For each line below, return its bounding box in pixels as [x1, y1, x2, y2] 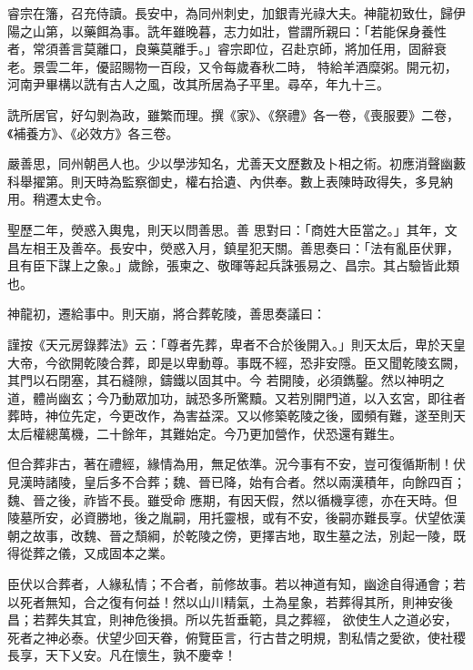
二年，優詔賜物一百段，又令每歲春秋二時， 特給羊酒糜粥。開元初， [57, 56, 458, 76]
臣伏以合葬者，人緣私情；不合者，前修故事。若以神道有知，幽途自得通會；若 [7, 574, 466, 594]
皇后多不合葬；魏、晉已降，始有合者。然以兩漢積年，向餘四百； [83, 472, 466, 492]
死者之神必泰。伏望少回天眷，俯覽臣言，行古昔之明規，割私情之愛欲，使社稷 [7, 627, 466, 646]
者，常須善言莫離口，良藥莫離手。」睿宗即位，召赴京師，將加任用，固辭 [7, 39, 434, 58]
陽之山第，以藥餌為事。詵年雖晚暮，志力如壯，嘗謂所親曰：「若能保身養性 [7, 21, 447, 40]
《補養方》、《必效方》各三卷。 [7, 123, 179, 142]
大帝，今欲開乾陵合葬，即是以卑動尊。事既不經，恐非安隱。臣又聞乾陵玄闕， [7, 352, 466, 371]
